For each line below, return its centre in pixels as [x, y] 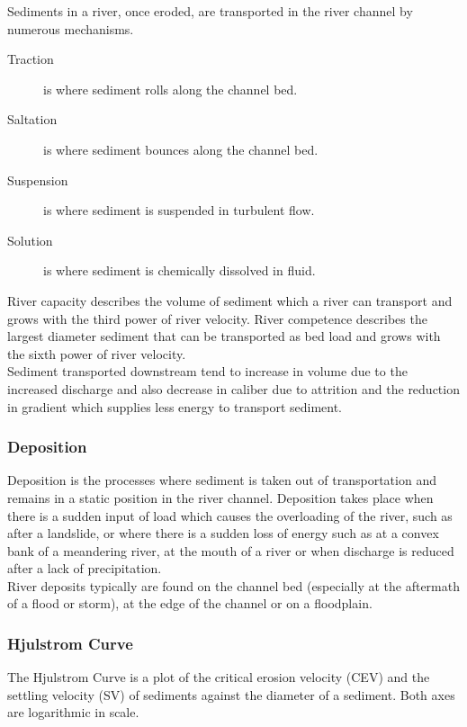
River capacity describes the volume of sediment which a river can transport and [230, 300]
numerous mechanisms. [71, 28]
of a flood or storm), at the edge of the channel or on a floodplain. [190, 603]
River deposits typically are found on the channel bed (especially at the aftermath [234, 585]
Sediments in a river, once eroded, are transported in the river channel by [210, 11]
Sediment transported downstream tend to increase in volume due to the [207, 371]
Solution [30, 240]
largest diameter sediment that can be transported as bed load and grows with [224, 336]
